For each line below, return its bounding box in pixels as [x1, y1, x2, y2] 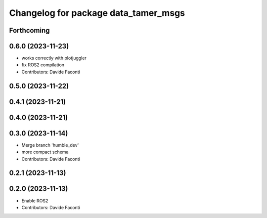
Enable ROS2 [21, 198, 48, 204]
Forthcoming [9, 26, 50, 35]
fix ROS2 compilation [21, 62, 64, 68]
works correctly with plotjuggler [21, 55, 87, 61]
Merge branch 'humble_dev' [21, 142, 79, 148]
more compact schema [21, 149, 69, 155]
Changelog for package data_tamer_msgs [9, 7, 185, 18]
